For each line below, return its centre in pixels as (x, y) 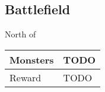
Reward (26, 77)
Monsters (32, 59)
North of (20, 34)
